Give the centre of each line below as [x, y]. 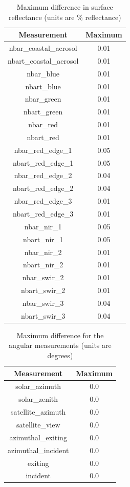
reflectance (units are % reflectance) [65, 17]
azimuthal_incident [38, 450]
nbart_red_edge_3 [43, 213]
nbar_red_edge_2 [43, 175]
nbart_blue [43, 86]
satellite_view [38, 424]
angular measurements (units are [60, 345]
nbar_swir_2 [43, 277]
